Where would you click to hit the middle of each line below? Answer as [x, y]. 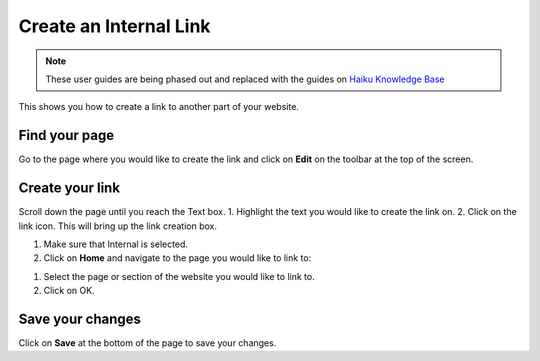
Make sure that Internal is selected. [116, 244]
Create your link [69, 188]
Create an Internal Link [114, 26]
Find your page [66, 135]
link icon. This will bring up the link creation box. [117, 226]
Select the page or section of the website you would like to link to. [179, 276]
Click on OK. [69, 291]
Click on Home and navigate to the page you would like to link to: [177, 258]
